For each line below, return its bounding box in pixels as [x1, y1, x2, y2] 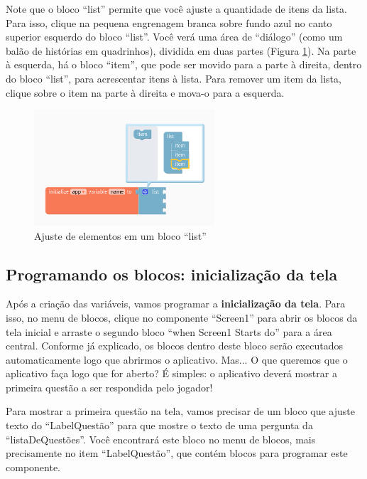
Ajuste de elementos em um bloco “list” [34, 228, 207, 243]
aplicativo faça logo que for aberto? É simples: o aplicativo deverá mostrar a [6, 366, 337, 381]
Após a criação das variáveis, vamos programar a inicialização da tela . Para [6, 296, 346, 311]
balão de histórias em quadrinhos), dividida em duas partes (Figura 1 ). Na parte [6, 43, 356, 58]
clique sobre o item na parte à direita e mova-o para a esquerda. [6, 85, 285, 100]
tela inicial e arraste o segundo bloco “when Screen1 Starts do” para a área [6, 324, 332, 339]
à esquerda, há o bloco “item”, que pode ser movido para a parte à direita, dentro [6, 57, 362, 72]
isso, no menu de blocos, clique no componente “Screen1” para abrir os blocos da [6, 310, 358, 325]
